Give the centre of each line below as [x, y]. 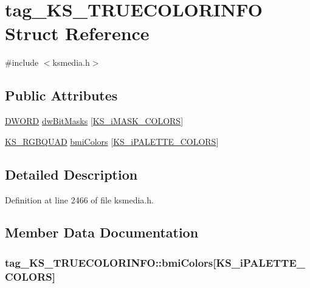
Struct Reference [77, 33]
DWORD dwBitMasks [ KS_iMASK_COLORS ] [94, 121]
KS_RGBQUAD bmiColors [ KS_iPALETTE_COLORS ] [112, 141]
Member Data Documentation [102, 232]
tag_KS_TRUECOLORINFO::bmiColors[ [111, 262]
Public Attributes [61, 95]
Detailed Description [71, 174]
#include [22, 62]
